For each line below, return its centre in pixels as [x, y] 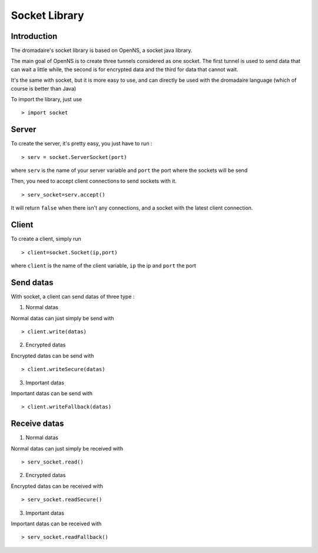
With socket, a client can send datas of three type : [73, 296]
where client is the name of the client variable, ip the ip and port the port [104, 266]
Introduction [34, 36]
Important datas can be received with [56, 524]
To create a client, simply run [46, 239]
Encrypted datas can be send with [52, 356]
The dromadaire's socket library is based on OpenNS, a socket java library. [102, 51]
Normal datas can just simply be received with [67, 448]
